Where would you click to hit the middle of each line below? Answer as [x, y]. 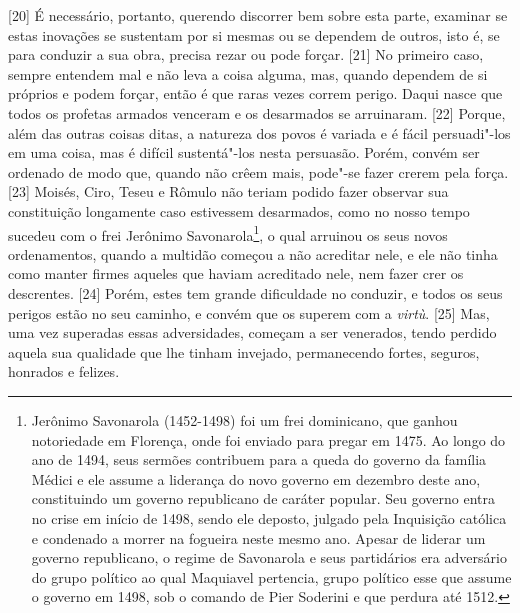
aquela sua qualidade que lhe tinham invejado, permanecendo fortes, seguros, [244, 351]
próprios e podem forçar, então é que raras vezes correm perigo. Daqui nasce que [255, 93]
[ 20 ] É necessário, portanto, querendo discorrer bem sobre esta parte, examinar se [258, 15]
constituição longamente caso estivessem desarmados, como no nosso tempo [239, 210]
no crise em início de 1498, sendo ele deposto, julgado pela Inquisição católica [269, 517]
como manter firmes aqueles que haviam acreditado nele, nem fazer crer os [236, 273]
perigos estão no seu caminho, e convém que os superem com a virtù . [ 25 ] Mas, [249, 312]
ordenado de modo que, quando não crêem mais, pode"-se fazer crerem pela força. [258, 171]
